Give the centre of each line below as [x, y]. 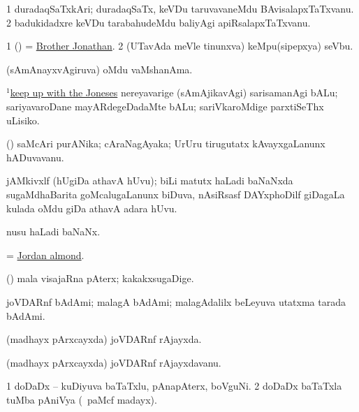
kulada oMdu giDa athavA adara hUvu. [92, 208]
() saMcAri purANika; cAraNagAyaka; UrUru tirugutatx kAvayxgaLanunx [166, 144]
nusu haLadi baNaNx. [53, 231]
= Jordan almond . [45, 255]
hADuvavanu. [35, 157]
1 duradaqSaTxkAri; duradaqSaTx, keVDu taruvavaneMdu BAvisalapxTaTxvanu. [180, 8]
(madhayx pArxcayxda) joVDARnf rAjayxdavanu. [114, 362]
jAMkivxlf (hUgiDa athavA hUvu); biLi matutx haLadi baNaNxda [150, 181]
